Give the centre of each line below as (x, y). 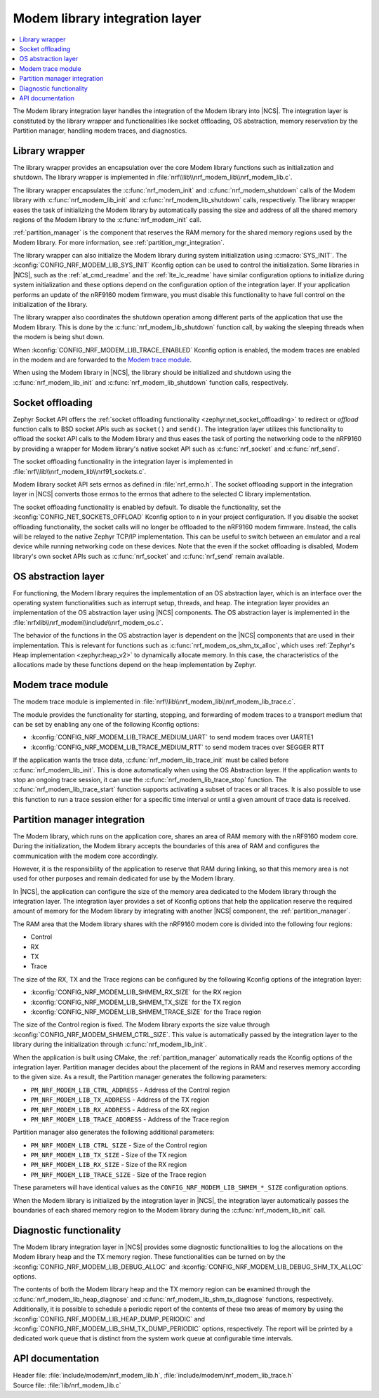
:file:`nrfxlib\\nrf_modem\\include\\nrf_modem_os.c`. (88, 622)
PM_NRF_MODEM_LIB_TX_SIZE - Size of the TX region (109, 1155)
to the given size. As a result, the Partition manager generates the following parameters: (140, 1077)
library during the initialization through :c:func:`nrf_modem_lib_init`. (110, 1044)
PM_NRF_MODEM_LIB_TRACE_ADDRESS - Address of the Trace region (130, 1119)
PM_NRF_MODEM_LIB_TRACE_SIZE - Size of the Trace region (118, 1174)
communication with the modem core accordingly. (86, 856)
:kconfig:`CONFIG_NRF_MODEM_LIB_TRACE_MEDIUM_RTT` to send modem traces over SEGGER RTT (178, 747)
